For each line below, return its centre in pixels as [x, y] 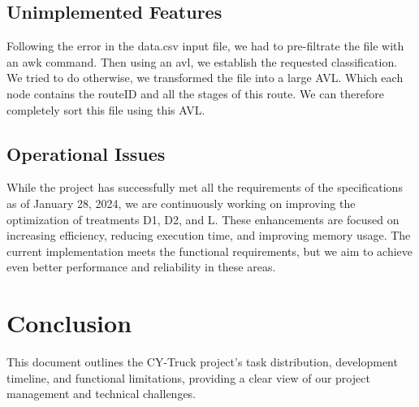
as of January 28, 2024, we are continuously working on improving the [181, 203]
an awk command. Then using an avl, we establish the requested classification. [202, 61]
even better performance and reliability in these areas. [141, 267]
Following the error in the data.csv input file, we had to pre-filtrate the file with [205, 46]
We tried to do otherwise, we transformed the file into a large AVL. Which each [205, 78]
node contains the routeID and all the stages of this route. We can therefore [195, 93]
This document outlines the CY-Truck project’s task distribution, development [202, 362]
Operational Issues [86, 153]
